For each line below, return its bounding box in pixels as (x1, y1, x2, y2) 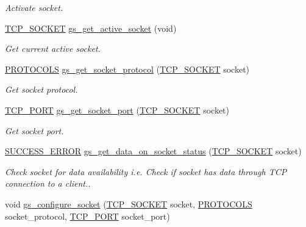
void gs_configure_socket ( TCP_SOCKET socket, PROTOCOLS (5, 197, 252, 210)
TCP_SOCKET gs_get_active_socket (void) (5, 21, 177, 34)
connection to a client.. (5, 177, 91, 190)
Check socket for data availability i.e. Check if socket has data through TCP (5, 165, 287, 178)
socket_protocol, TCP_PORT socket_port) (5, 209, 170, 222)
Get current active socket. (5, 42, 101, 55)
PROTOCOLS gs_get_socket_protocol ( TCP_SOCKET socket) (5, 62, 250, 75)
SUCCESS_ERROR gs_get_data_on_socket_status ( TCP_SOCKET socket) (5, 145, 302, 157)
